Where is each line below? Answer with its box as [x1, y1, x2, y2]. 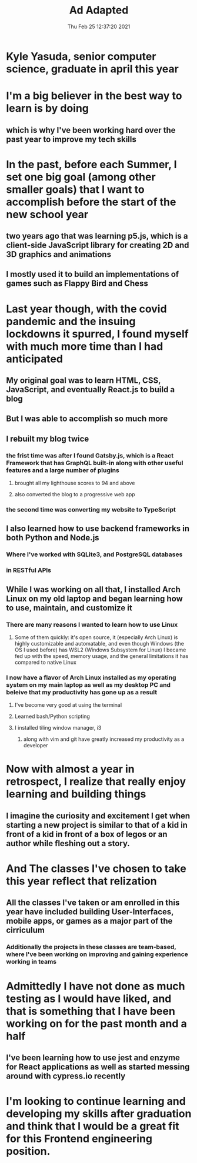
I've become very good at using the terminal [14, 701, 122, 709]
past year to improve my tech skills [6, 134, 137, 144]
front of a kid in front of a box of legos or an [6, 829, 168, 839]
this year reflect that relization [6, 874, 157, 888]
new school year [6, 208, 89, 221]
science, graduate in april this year [6, 62, 179, 75]
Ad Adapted [69, 4, 129, 17]
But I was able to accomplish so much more [6, 414, 168, 424]
